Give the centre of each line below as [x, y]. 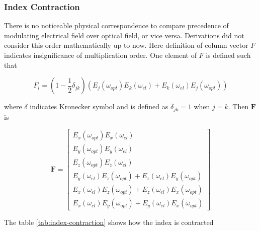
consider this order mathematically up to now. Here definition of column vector [126, 45]
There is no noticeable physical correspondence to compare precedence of [116, 25]
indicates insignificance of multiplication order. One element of [100, 55]
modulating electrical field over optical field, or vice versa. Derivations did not [124, 35]
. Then [238, 106]
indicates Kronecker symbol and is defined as [99, 106]
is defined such [228, 55]
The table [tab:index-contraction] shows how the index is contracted [109, 222]
